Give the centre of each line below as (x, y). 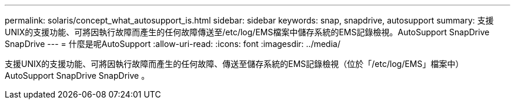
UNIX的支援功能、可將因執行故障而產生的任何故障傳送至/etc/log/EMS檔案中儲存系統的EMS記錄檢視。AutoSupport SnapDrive (247, 32)
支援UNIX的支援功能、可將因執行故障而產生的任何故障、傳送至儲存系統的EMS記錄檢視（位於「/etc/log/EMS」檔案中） (234, 64)
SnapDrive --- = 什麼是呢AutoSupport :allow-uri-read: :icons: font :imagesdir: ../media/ (173, 44)
